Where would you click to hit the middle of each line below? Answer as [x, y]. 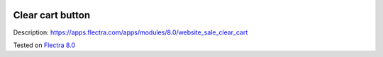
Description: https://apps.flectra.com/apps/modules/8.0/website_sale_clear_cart [131, 32]
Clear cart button [52, 15]
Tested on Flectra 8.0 [44, 45]
